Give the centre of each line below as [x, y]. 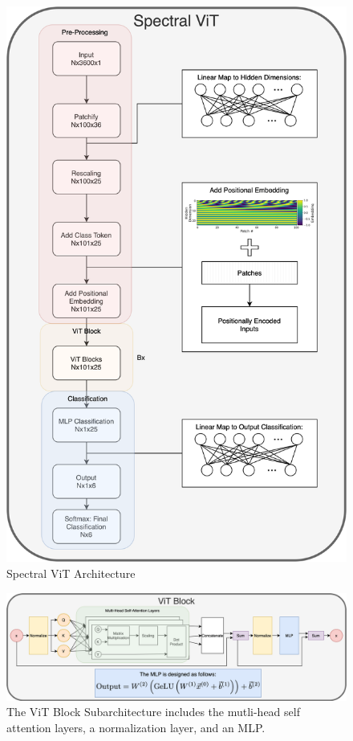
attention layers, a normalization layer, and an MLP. [136, 727]
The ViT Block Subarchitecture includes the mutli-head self [153, 712]
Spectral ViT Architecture [71, 573]
